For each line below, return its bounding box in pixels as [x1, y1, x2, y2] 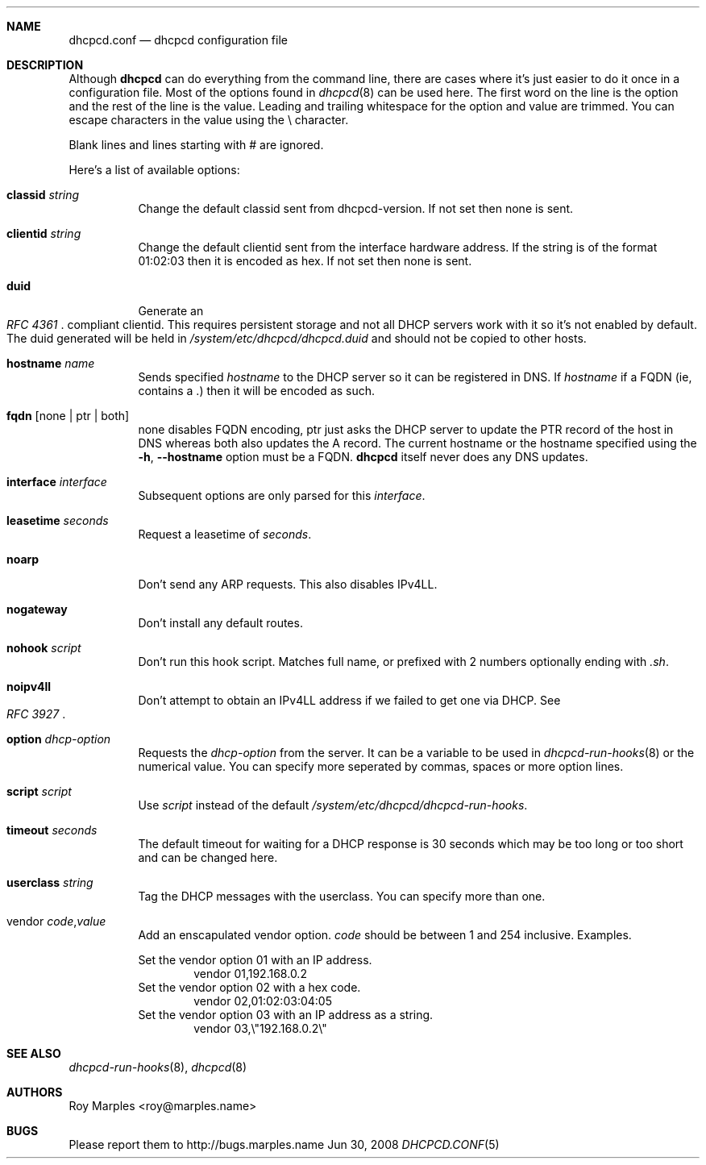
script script [6, 784, 72, 798]
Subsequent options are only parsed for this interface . [138, 489, 426, 502]
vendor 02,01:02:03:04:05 [193, 994, 332, 1008]
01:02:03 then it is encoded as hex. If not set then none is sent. [138, 254, 472, 268]
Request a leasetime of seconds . [138, 527, 312, 541]
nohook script [6, 641, 81, 655]
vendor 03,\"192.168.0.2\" [193, 1021, 327, 1035]
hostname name [6, 356, 95, 370]
